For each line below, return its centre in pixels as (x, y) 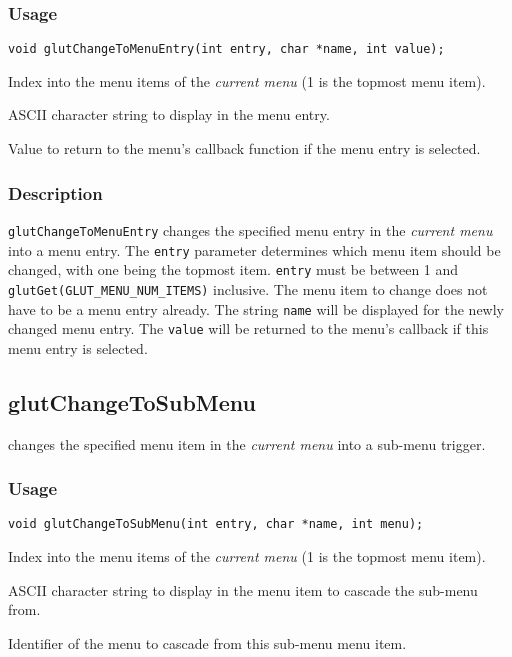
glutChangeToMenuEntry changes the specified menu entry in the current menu (250, 229)
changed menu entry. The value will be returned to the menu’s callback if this (248, 328)
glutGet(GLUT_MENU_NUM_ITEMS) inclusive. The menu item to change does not (248, 288)
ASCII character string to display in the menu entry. (169, 114)
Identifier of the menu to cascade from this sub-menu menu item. (207, 642)
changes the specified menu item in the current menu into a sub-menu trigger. (247, 443)
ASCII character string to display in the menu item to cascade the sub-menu (243, 589)
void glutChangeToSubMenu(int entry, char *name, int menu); (216, 524)
